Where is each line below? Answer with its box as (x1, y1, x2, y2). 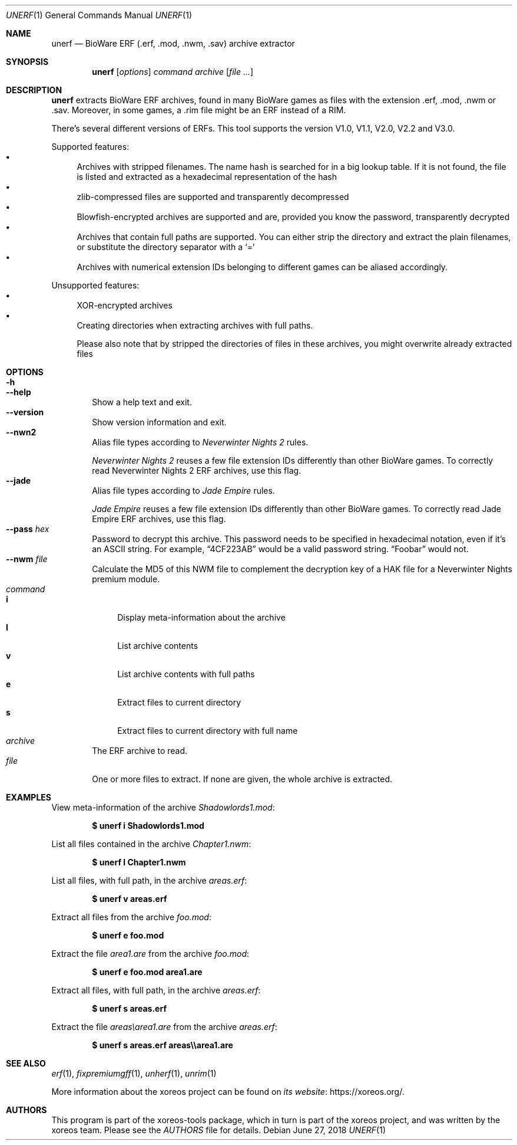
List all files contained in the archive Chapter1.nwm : (51, 839, 251, 849)
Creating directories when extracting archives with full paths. (77, 320, 313, 330)
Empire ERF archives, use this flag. (92, 514, 226, 524)
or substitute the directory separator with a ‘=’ (77, 242, 255, 252)
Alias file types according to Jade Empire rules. (92, 485, 275, 496)
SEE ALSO (6, 1058, 46, 1068)
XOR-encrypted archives (77, 300, 173, 310)
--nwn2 (6, 427, 37, 437)
